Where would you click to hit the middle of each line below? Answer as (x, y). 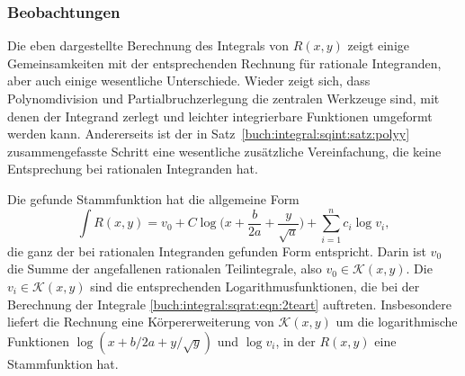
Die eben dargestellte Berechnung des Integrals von (148, 45)
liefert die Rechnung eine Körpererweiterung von (141, 322)
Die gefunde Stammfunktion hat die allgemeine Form (153, 198)
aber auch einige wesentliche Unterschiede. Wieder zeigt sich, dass (189, 81)
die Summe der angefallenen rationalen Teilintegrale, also (165, 269)
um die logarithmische (397, 322)
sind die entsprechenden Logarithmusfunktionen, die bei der (255, 286)
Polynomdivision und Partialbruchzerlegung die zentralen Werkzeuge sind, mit (224, 98)
